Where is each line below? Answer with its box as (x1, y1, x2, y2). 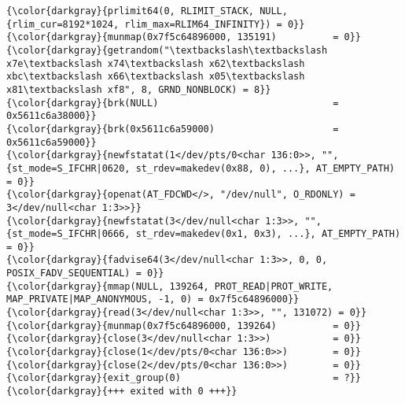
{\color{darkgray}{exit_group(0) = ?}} (6, 372, 362, 384)
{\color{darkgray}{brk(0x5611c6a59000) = (6, 123, 339, 135)
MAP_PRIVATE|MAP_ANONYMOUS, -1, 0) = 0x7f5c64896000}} (6, 294, 300, 305)
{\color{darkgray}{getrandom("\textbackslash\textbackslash (6, 44, 328, 56)
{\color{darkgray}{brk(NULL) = (6, 97, 339, 109)
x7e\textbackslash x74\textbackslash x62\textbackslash (6, 57, 305, 69)
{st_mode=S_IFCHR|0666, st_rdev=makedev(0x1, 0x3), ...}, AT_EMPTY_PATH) (6, 228, 401, 240)
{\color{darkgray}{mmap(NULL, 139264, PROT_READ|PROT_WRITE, (6, 280, 333, 292)
